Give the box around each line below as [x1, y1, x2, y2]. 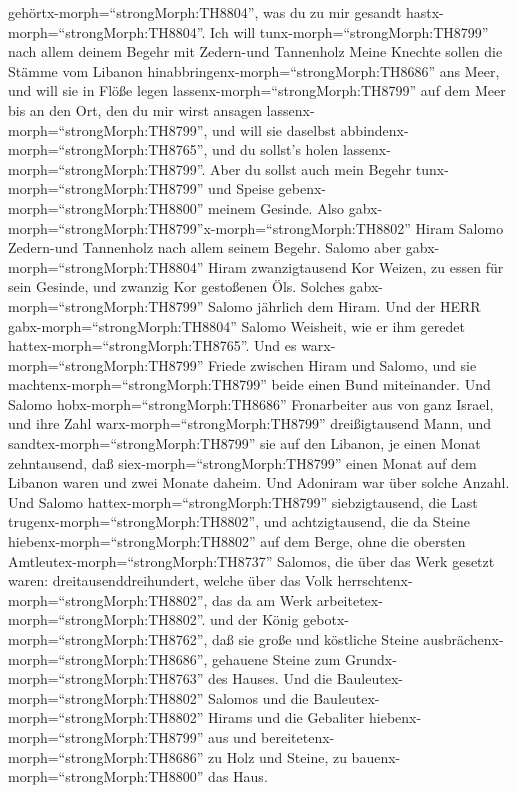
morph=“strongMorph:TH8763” [8, 668, 204, 689]
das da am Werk [212, 589, 313, 610]
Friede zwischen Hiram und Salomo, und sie [208, 354, 477, 375]
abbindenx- [340, 119, 409, 140]
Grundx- [344, 648, 397, 669]
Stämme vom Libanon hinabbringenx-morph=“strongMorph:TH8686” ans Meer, [8, 60, 500, 81]
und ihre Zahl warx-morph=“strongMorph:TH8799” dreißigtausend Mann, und [8, 413, 492, 434]
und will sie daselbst [212, 119, 336, 140]
